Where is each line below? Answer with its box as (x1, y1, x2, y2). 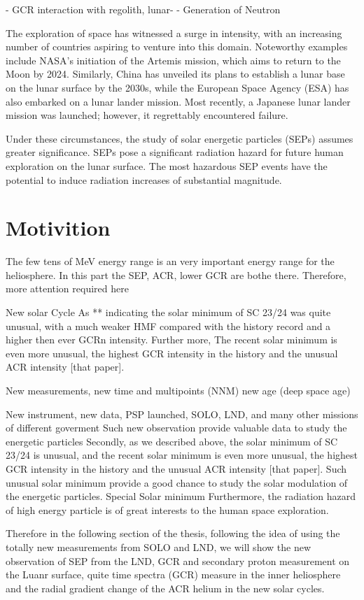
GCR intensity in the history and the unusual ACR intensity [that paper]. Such (6, 461, 347, 476)
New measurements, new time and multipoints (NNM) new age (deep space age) (6, 383, 351, 397)
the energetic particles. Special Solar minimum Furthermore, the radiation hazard (6, 489, 356, 503)
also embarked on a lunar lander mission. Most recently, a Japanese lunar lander (6, 94, 351, 108)
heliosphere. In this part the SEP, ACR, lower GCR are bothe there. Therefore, (6, 267, 346, 282)
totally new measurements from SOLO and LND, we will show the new (6, 539, 311, 554)
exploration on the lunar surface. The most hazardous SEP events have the (6, 158, 328, 173)
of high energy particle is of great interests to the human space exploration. (6, 502, 329, 517)
